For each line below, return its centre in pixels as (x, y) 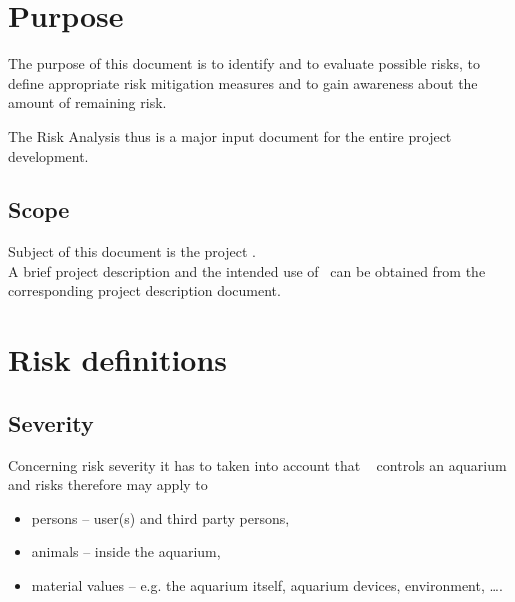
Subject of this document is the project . (132, 251)
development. (48, 155)
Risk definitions (118, 359)
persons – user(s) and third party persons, (160, 517)
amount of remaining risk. (87, 102)
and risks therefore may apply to (108, 484)
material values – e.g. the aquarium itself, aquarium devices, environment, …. (267, 585)
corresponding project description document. (144, 290)
